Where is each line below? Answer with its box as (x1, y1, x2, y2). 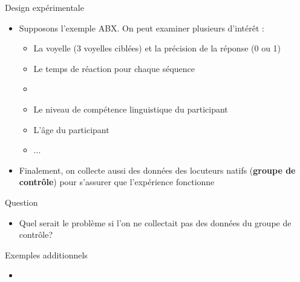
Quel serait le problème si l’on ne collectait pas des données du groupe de (19, 216, 292, 229)
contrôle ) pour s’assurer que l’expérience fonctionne (19, 175, 215, 188)
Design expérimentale (5, 1, 84, 13)
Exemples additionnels (5, 248, 88, 261)
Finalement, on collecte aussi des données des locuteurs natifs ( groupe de (19, 163, 296, 176)
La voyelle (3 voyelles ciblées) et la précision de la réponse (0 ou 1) (33, 42, 281, 54)
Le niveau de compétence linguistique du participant (33, 102, 228, 115)
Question (5, 195, 38, 208)
